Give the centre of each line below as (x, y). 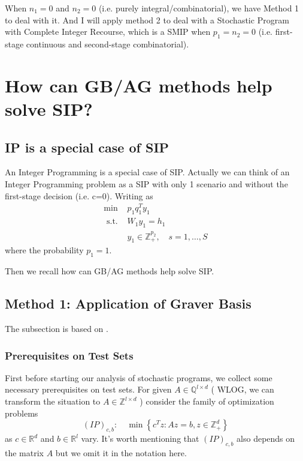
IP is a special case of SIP (87, 147)
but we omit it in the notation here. (121, 452)
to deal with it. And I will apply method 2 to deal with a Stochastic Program (147, 20)
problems (22, 413)
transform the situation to (53, 401)
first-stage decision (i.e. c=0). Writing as (79, 195)
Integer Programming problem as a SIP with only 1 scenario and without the (146, 183)
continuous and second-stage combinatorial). (107, 44)
